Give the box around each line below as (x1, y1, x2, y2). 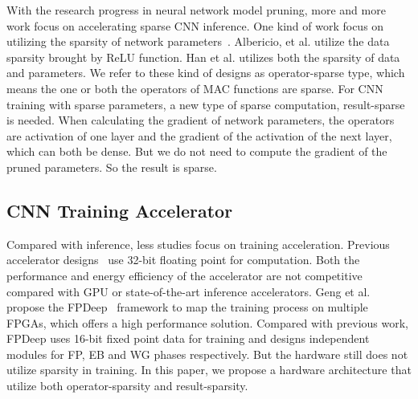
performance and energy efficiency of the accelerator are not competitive (6, 267, 363, 283)
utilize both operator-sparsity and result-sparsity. (6, 377, 248, 394)
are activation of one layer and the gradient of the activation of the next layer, (6, 127, 392, 144)
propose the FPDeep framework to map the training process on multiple (6, 299, 368, 316)
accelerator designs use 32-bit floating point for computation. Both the (6, 251, 360, 268)
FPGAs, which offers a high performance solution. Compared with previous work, (6, 314, 408, 331)
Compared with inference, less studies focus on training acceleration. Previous (6, 235, 390, 252)
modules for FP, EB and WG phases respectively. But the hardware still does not (6, 345, 408, 362)
